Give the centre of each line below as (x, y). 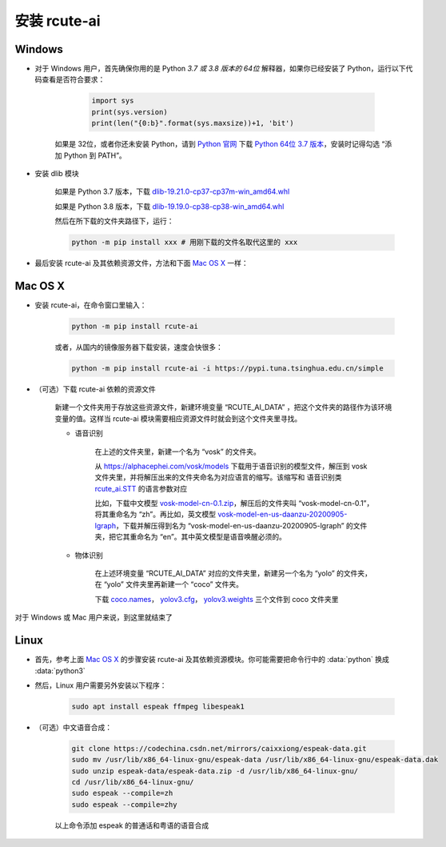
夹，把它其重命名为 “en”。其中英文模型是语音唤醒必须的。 (191, 537)
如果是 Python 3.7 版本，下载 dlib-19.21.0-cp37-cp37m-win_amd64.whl (172, 191)
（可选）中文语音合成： (73, 727)
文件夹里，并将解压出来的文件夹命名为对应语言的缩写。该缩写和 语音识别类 (218, 477)
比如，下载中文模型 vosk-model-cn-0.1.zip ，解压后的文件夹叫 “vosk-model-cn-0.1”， (234, 504)
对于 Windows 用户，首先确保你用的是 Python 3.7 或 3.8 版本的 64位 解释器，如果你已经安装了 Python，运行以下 (220, 69)
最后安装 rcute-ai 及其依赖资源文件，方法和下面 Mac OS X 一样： (141, 263)
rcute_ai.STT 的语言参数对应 (141, 488)
